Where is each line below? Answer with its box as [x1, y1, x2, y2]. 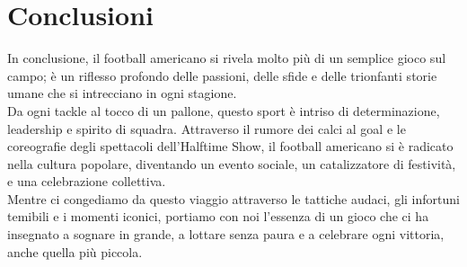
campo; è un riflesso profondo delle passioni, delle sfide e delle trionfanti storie [7, 66, 437, 85]
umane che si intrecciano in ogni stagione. [7, 84, 237, 102]
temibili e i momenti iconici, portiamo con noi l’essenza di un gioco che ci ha [7, 207, 429, 226]
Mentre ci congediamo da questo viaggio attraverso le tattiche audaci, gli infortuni [7, 189, 460, 208]
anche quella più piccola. [7, 242, 143, 261]
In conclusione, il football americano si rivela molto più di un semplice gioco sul [7, 49, 446, 67]
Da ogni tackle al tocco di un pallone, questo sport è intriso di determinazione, [7, 101, 440, 120]
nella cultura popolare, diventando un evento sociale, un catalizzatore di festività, [7, 154, 456, 173]
